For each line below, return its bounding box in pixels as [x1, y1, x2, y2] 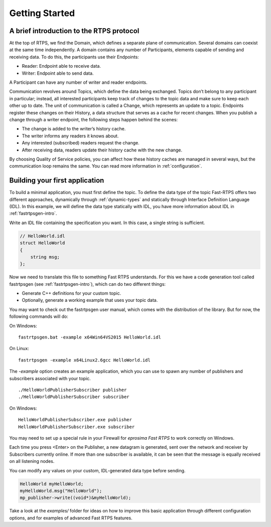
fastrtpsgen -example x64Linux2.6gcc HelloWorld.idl [18, 357, 151, 363]
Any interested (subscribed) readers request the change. [22, 140, 140, 146]
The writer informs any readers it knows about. [22, 133, 119, 139]
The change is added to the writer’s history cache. [22, 126, 126, 132]
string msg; [30, 254, 60, 260]
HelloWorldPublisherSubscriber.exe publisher [18, 417, 132, 423]
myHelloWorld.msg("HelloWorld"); [20, 488, 102, 493]
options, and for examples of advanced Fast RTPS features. [9, 514, 132, 521]
